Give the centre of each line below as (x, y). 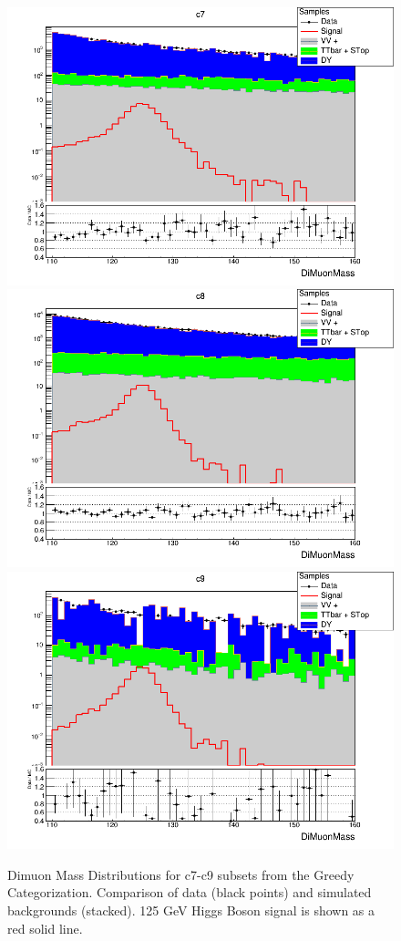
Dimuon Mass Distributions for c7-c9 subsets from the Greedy (181, 874)
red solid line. (45, 928)
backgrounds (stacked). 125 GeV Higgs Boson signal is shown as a (191, 910)
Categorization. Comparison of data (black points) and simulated (190, 892)
